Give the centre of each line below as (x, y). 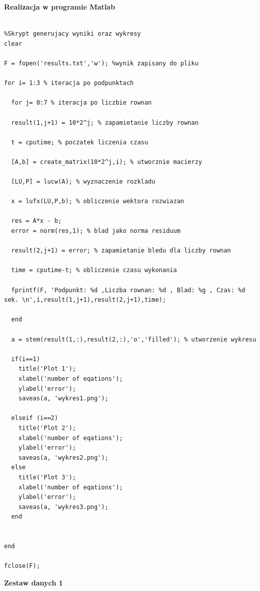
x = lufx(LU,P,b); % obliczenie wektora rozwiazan (98, 201)
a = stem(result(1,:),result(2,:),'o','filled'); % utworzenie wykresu (134, 339)
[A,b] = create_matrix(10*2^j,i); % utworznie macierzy (107, 162)
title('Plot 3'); (47, 477)
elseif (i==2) (35, 418)
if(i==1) (26, 359)
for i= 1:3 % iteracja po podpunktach (69, 83)
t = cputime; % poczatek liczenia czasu (80, 142)
